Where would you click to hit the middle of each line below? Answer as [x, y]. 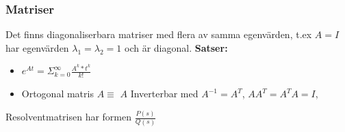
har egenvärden [37, 47]
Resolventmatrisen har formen [69, 117]
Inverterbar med [164, 94]
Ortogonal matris [57, 94]
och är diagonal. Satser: [176, 47]
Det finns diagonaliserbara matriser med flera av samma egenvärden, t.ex [159, 34]
